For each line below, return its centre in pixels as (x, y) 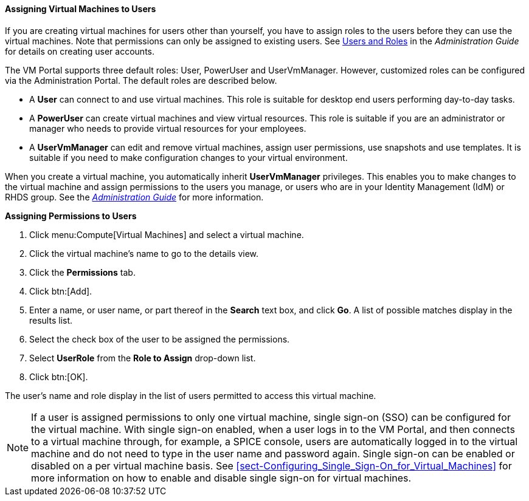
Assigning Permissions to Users (71, 216)
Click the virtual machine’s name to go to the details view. (144, 253)
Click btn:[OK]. (59, 377)
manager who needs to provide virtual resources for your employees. (168, 128)
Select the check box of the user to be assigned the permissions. (160, 339)
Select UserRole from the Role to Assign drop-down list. (143, 358)
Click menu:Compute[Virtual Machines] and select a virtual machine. (167, 234)
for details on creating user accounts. (80, 51)
